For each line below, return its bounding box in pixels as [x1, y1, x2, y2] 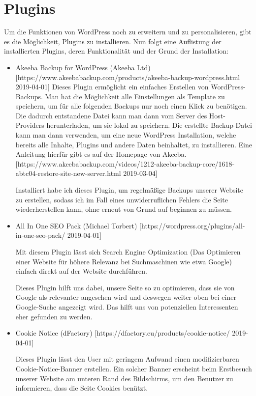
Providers [15, 120, 44, 130]
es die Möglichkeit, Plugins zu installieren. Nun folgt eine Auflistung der [4, 36, 222, 46]
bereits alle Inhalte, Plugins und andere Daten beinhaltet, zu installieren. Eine [15, 139, 252, 149]
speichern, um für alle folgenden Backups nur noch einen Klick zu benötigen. [15, 101, 247, 111]
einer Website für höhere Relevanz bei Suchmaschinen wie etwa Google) [15, 256, 232, 266]
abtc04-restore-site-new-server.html [15, 168, 121, 178]
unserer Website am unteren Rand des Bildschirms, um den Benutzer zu [15, 373, 233, 383]
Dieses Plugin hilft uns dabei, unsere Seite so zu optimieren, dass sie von [15, 282, 235, 292]
